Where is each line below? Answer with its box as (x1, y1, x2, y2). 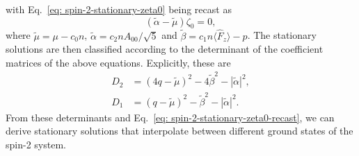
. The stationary (247, 28, 317, 42)
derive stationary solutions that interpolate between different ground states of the (6, 123, 353, 138)
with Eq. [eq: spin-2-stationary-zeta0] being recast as (6, 2, 232, 16)
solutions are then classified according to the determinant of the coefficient (6, 42, 324, 56)
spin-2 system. (6, 137, 66, 152)
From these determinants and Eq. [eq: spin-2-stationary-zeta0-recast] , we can (6, 110, 335, 124)
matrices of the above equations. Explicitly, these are (6, 55, 231, 69)
